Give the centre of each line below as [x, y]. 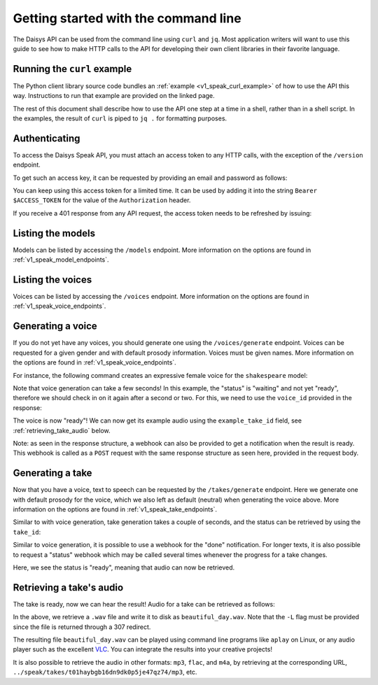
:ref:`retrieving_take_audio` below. [62, 430]
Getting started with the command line [127, 18]
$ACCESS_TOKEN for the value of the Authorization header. [102, 200]
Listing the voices [52, 280]
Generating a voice [55, 326]
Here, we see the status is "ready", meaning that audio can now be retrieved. [124, 567]
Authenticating [47, 138]
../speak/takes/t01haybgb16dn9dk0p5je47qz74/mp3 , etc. [105, 672]
